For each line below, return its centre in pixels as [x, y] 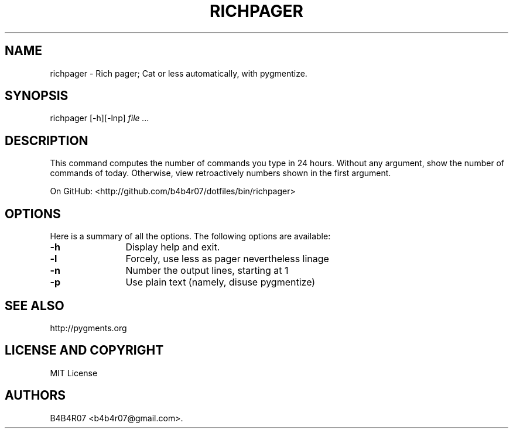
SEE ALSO [35, 305]
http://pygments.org [88, 328]
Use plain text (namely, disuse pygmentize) [220, 282]
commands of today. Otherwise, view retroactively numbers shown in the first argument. [220, 173]
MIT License [74, 373]
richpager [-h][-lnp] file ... [100, 118]
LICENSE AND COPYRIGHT [84, 350]
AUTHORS [35, 396]
